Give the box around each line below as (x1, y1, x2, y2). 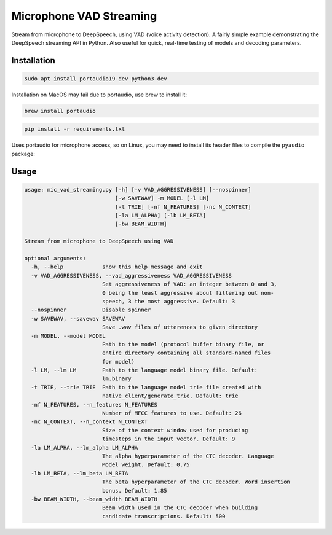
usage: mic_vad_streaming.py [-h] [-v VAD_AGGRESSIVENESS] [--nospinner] (24, 186, 251, 193)
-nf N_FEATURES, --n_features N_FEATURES (31, 401, 158, 408)
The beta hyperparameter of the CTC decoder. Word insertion (101, 478, 290, 485)
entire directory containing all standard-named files (101, 350, 271, 356)
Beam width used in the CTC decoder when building (101, 504, 258, 511)
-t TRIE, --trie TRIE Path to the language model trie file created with (31, 384, 261, 391)
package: (11, 150, 35, 157)
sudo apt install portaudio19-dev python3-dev (24, 75, 167, 82)
